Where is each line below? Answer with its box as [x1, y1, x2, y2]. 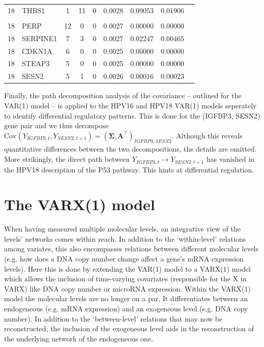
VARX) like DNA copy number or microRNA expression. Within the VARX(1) [4, 283, 251, 294]
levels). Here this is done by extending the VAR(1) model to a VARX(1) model [4, 263, 251, 274]
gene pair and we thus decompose [4, 120, 109, 131]
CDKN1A [22, 45, 52, 56]
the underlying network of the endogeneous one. [4, 333, 154, 343]
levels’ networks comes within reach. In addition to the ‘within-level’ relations [4, 233, 246, 244]
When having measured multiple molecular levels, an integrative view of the [4, 223, 241, 234]
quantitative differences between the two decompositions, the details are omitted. [4, 143, 257, 154]
